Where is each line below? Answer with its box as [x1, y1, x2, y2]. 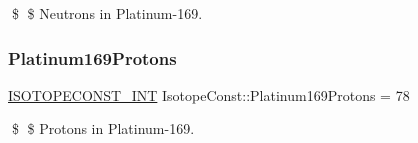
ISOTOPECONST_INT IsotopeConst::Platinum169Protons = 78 [8, 84, 410, 105]
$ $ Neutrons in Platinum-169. [11, 3, 203, 23]
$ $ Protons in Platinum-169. [11, 118, 195, 139]
